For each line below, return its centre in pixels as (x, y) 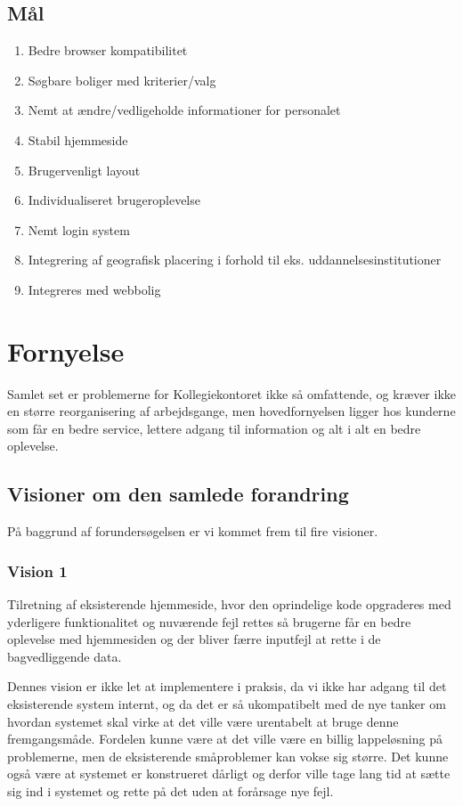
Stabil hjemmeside (78, 139)
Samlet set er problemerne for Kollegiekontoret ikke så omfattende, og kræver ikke (231, 393)
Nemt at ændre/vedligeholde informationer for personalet (184, 110)
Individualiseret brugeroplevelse (114, 200)
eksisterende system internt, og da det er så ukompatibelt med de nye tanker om (227, 704)
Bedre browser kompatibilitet (108, 50)
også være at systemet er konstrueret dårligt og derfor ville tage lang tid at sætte (229, 773)
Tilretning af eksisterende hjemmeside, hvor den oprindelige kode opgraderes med (229, 604)
